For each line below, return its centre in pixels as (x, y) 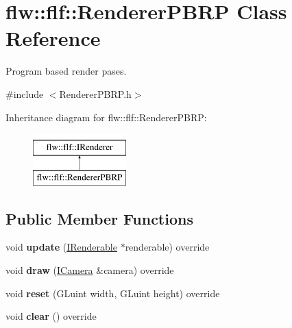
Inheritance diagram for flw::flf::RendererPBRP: (106, 117)
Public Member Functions (99, 218)
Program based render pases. (66, 71)
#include (25, 93)
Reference (53, 38)
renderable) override (167, 247)
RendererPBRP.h (95, 93)
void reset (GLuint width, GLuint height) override (113, 293)
